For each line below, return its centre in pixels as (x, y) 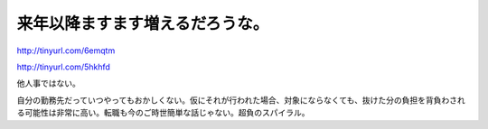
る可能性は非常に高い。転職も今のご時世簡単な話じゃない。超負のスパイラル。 (163, 113)
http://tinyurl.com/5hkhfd (63, 67)
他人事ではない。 (48, 83)
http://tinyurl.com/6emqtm (66, 51)
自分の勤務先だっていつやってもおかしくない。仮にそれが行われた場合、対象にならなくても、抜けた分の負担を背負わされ (241, 100)
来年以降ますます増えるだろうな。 (143, 23)
